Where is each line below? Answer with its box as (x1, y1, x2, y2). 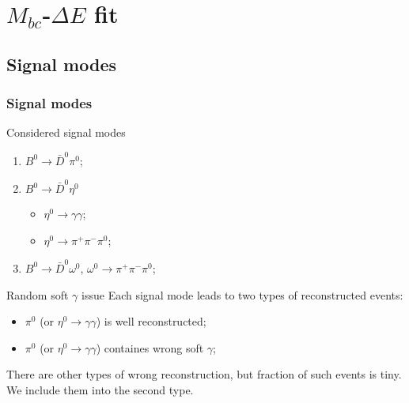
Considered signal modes (6, 124, 126, 141)
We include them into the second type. (6, 381, 194, 397)
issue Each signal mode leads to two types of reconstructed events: (81, 286, 403, 303)
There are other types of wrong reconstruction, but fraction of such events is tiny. (6, 366, 402, 382)
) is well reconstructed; (96, 313, 206, 330)
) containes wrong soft (96, 339, 204, 356)
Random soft (6, 286, 69, 303)
